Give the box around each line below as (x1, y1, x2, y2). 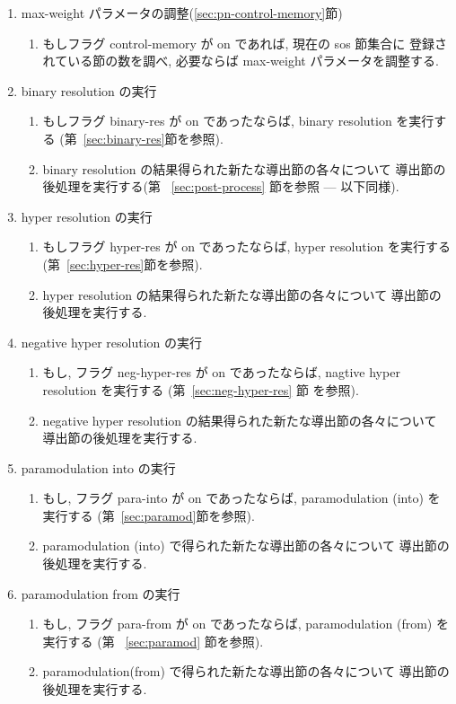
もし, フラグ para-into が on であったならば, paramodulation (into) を (42, 488, 441, 507)
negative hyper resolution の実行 (21, 332, 203, 351)
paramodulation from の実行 (21, 584, 180, 603)
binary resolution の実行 (21, 81, 157, 100)
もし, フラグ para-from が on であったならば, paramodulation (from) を (42, 614, 449, 633)
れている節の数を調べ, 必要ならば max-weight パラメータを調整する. (42, 51, 439, 70)
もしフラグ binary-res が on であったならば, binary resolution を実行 (42, 111, 434, 130)
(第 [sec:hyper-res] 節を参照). (42, 254, 203, 273)
